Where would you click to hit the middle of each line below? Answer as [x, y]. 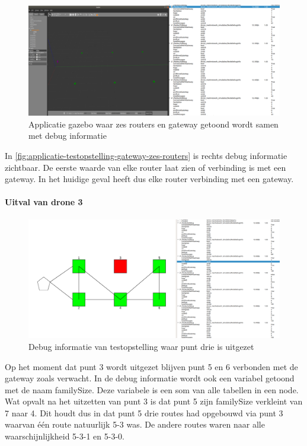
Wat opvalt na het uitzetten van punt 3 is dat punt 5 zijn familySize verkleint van [154, 401]
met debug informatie [68, 136]
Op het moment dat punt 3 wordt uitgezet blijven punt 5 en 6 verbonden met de [151, 366]
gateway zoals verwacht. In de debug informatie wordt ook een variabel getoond [150, 378]
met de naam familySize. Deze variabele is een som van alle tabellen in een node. [152, 389]
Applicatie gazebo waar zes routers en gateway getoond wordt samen [153, 124]
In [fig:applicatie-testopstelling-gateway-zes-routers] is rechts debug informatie [146, 155]
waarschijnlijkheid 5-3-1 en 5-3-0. [65, 436]
